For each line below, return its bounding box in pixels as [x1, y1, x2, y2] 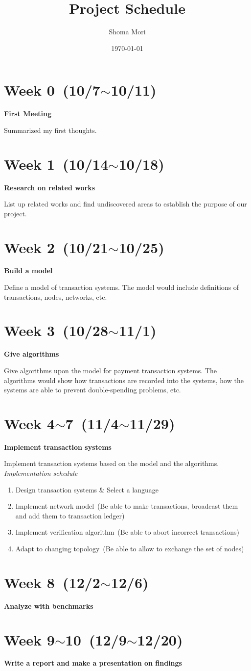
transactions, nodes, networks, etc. [4, 291, 107, 302]
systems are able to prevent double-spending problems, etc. [4, 385, 181, 395]
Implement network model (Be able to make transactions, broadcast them [15, 501, 238, 511]
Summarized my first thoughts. [4, 125, 97, 135]
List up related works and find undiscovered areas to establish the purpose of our [4, 199, 247, 209]
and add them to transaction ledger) [15, 510, 125, 520]
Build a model [4, 265, 53, 276]
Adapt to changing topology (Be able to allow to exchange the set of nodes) [15, 543, 244, 554]
